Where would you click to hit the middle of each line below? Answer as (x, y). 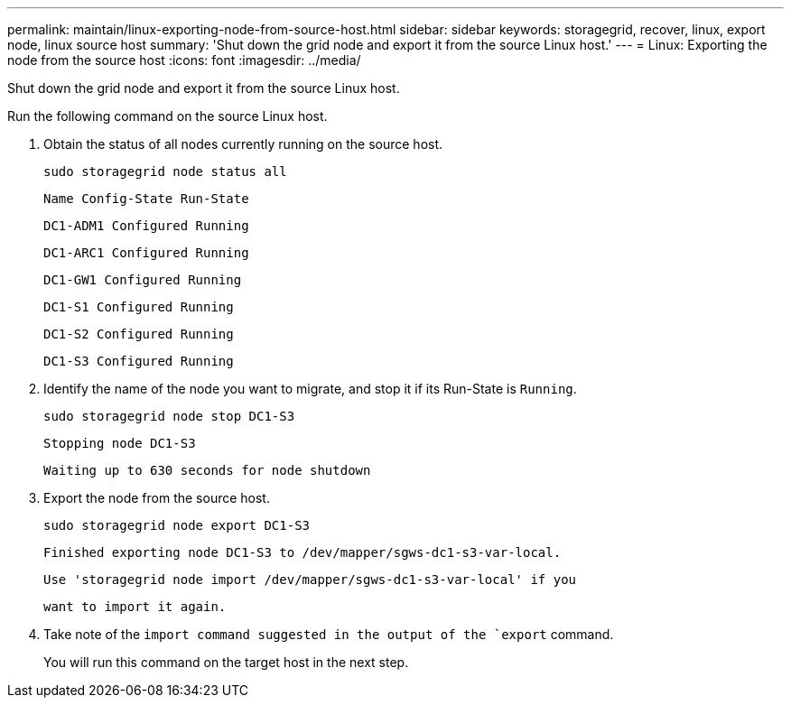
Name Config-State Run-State (146, 199)
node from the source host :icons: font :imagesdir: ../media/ (184, 60)
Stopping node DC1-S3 (120, 443)
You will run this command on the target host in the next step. (226, 662)
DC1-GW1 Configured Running (143, 280)
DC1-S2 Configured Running (139, 334)
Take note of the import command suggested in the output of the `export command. (329, 634)
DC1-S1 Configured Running (139, 307)
